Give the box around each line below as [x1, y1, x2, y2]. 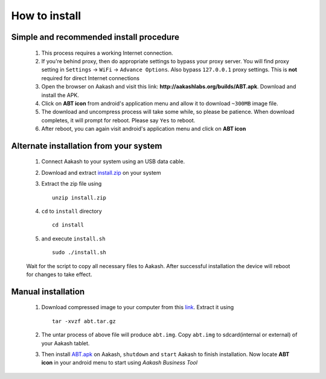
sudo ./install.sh [52, 249, 107, 256]
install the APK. [41, 91, 80, 99]
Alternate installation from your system [11, 140, 162, 151]
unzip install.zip [52, 194, 107, 201]
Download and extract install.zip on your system [41, 169, 161, 176]
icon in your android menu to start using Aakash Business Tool [41, 359, 198, 366]
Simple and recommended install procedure [11, 32, 179, 42]
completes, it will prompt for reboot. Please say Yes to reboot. [41, 116, 196, 124]
